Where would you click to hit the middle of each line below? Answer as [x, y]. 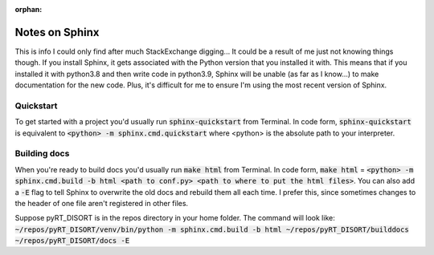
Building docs [42, 154]
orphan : [29, 9]
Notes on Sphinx [57, 32]
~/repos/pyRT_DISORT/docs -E [72, 241]
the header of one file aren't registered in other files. [102, 203]
